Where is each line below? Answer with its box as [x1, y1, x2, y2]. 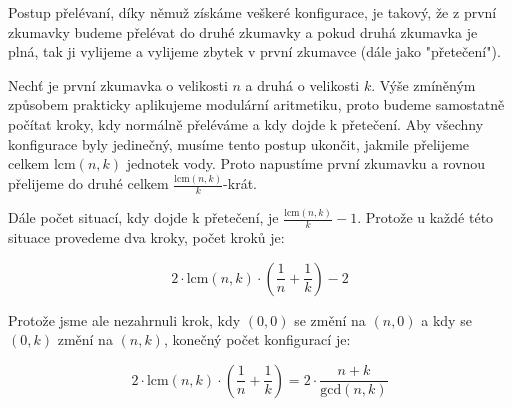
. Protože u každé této [357, 207, 494, 228]
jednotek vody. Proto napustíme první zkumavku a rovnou [126, 153, 485, 174]
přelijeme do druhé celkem [8, 173, 169, 194]
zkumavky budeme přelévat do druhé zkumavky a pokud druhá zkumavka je [8, 21, 478, 42]
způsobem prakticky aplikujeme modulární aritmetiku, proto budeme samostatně [8, 94, 505, 115]
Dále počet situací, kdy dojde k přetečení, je [8, 207, 279, 228]
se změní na [294, 309, 366, 330]
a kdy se [421, 309, 472, 330]
